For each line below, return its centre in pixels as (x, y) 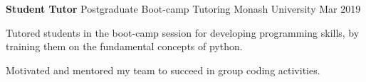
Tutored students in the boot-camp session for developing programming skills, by (183, 32)
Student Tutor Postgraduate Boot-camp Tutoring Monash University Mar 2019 (183, 8)
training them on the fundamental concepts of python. (124, 46)
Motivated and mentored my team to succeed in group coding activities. (163, 70)
